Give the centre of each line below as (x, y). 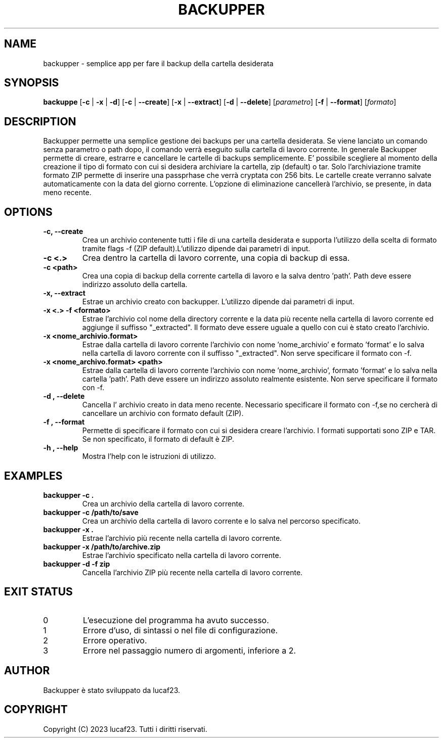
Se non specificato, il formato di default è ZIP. (158, 439)
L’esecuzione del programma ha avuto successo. (176, 620)
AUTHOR (27, 671)
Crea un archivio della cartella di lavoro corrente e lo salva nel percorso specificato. (221, 521)
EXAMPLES (33, 476)
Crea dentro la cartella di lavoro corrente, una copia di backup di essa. (216, 258)
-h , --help (61, 448)
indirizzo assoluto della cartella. (135, 285)
